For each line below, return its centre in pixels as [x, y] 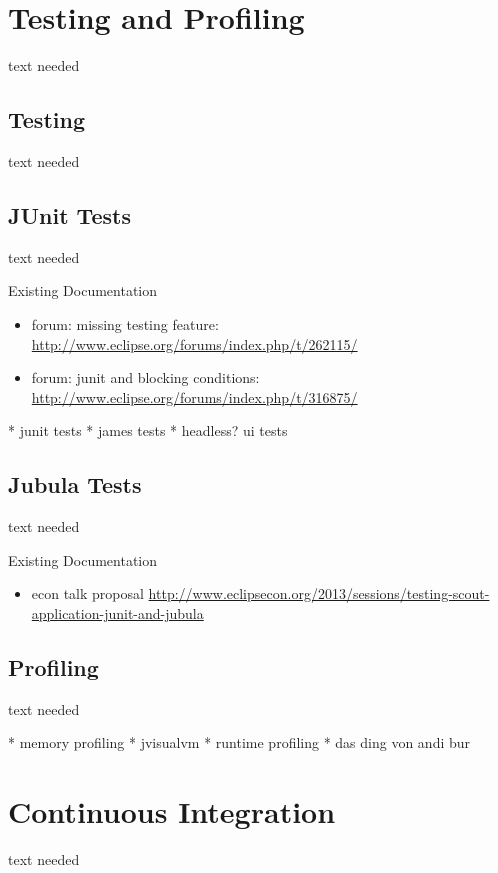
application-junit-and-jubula [117, 612]
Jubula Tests [75, 484]
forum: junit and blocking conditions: [145, 377]
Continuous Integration [172, 811]
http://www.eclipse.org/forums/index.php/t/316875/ [194, 396]
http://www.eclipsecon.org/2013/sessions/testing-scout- [319, 593]
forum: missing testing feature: [125, 323]
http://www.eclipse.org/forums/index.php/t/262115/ [194, 343]
